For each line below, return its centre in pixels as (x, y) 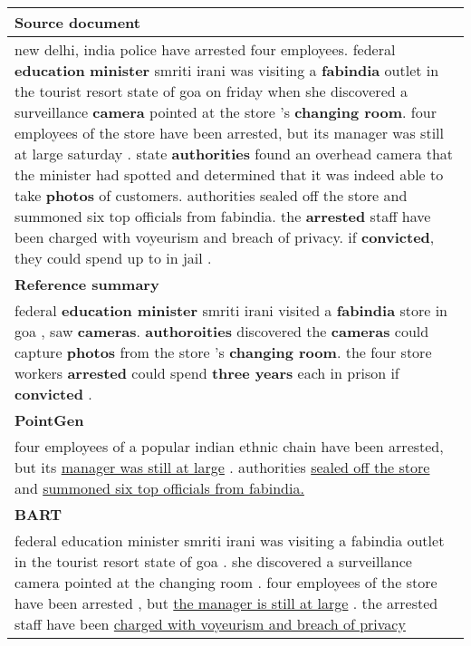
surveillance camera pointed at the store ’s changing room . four (226, 112)
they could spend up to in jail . (113, 258)
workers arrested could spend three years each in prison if (207, 373)
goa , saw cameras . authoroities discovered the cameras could (222, 331)
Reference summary (87, 284)
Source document (77, 22)
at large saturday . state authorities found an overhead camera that (234, 154)
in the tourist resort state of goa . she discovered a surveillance (213, 561)
